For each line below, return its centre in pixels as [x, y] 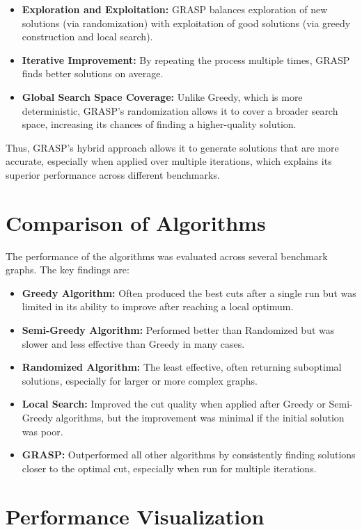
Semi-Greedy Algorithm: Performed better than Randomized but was [178, 330]
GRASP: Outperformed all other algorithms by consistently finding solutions [189, 455]
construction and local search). [87, 37]
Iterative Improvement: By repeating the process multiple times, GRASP [186, 59]
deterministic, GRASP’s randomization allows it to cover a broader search [180, 110]
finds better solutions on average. [93, 73]
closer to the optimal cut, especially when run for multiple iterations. [169, 468]
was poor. [42, 431]
